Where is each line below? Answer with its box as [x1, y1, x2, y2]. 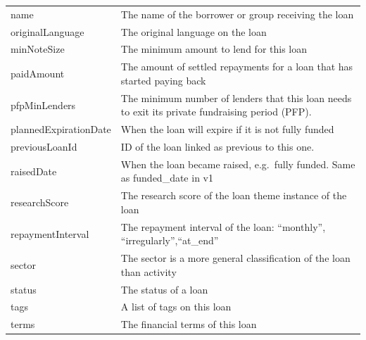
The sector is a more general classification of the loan [120, 251, 351, 265]
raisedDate [11, 163, 57, 178]
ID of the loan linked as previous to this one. [120, 139, 315, 153]
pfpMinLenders [11, 97, 76, 112]
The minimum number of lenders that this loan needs [120, 90, 352, 105]
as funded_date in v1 [120, 170, 213, 185]
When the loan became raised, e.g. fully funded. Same [120, 156, 355, 171]
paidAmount [11, 66, 65, 81]
